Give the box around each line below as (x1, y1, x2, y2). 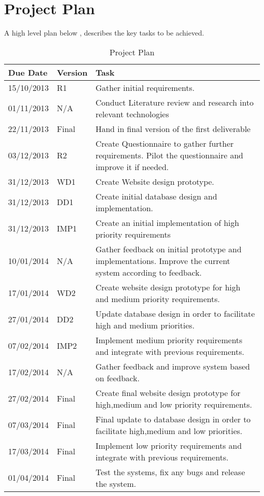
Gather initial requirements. (95, 81, 195, 93)
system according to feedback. (95, 266, 202, 278)
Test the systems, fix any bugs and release (95, 466, 245, 478)
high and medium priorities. (95, 319, 195, 331)
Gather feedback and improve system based (95, 360, 250, 372)
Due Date (8, 66, 48, 78)
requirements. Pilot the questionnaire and (95, 149, 243, 161)
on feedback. (95, 372, 140, 384)
